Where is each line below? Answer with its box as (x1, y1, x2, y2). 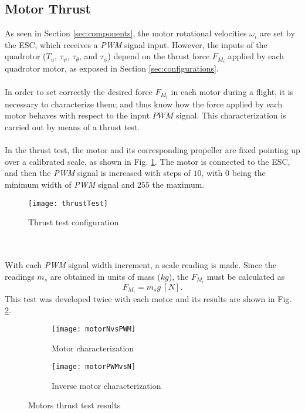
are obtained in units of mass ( (50, 270, 161, 282)
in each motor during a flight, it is (171, 85, 294, 97)
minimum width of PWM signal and (5, 178, 135, 190)
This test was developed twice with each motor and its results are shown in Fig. (5, 292, 292, 304)
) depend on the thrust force (107, 50, 210, 62)
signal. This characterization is (176, 109, 286, 121)
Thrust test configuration (28, 216, 119, 228)
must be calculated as (206, 270, 285, 282)
